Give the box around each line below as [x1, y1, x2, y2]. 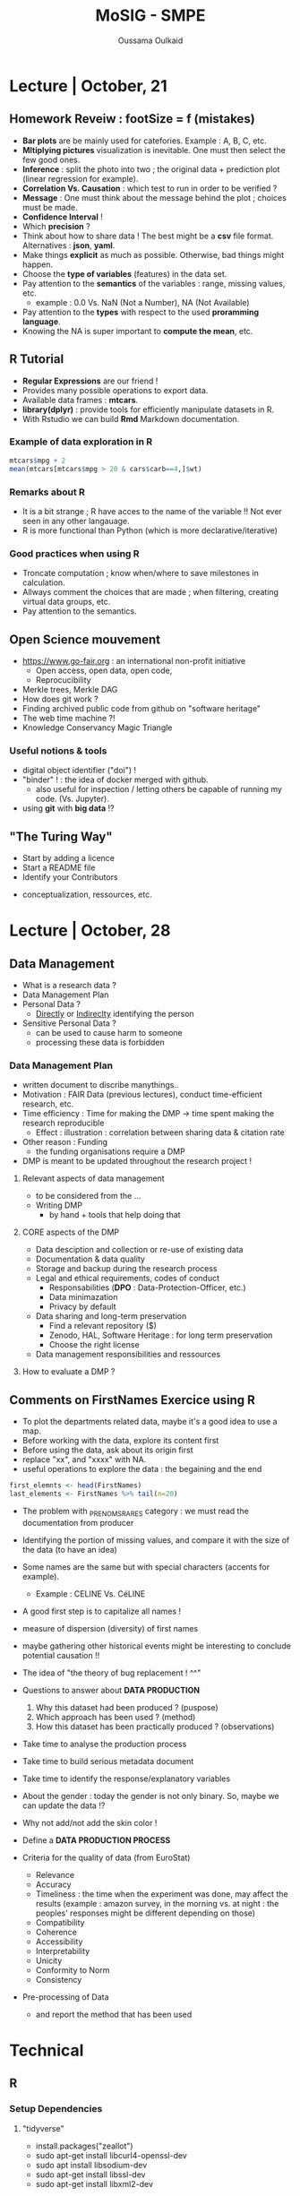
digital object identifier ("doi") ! [21, 765, 137, 776]
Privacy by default [48, 1301, 116, 1313]
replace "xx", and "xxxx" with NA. [21, 1454, 147, 1465]
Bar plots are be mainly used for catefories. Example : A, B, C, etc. [21, 135, 267, 146]
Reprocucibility [35, 675, 91, 685]
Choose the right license [48, 1339, 141, 1350]
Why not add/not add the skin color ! [21, 1817, 158, 1828]
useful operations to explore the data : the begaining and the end [21, 1464, 262, 1475]
